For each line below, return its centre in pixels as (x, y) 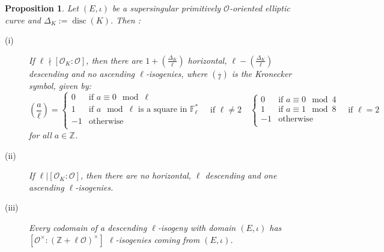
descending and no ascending (82, 73)
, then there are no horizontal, (136, 175)
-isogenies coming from (158, 239)
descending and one (241, 175)
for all (40, 134)
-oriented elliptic (260, 8)
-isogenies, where (177, 73)
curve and (23, 20)
